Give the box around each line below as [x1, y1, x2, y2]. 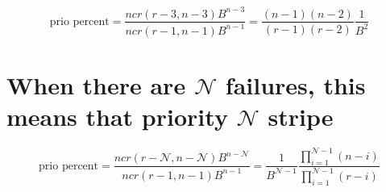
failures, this [225, 69, 366, 102]
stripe [268, 100, 334, 133]
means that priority [6, 100, 228, 133]
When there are [6, 69, 186, 102]
